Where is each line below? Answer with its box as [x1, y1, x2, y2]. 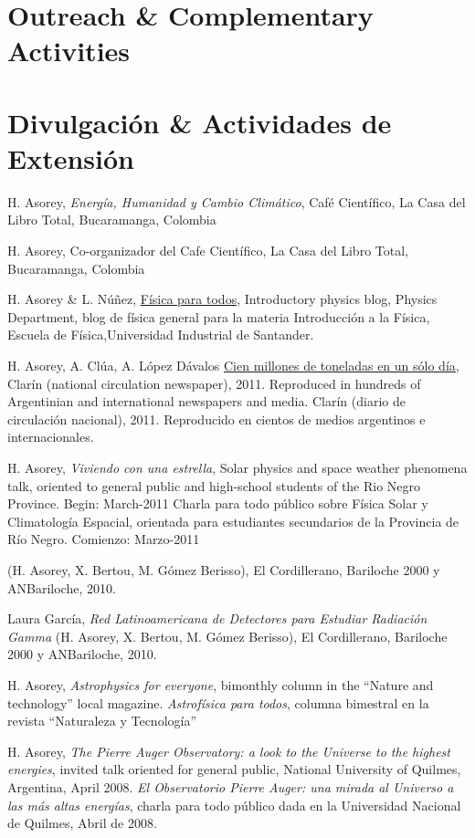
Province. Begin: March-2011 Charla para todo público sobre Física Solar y [7, 494, 428, 513]
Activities [7, 32, 131, 69]
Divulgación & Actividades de [7, 103, 392, 141]
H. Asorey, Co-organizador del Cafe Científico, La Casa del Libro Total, [7, 241, 408, 260]
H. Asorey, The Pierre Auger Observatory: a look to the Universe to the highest [7, 741, 450, 760]
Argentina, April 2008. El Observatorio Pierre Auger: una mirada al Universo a [7, 777, 454, 796]
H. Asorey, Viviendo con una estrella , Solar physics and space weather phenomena [7, 458, 468, 477]
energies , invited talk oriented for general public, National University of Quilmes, [7, 759, 461, 779]
